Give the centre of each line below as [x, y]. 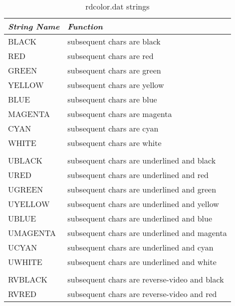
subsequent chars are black [114, 41]
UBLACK [25, 160]
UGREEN [26, 189]
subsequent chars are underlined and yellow [143, 204]
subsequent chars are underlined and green [142, 189]
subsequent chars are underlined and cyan [140, 247]
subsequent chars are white [115, 143]
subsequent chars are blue [112, 99]
